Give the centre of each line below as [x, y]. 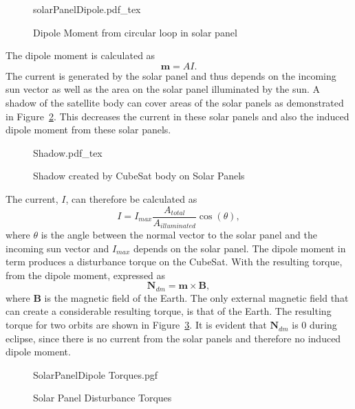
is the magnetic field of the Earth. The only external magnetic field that [196, 297]
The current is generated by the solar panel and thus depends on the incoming [171, 75]
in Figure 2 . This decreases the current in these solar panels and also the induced [177, 116]
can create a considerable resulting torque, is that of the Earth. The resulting [169, 311]
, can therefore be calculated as [131, 198]
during [323, 325]
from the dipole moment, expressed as [86, 275]
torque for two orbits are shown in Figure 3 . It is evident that [136, 325]
